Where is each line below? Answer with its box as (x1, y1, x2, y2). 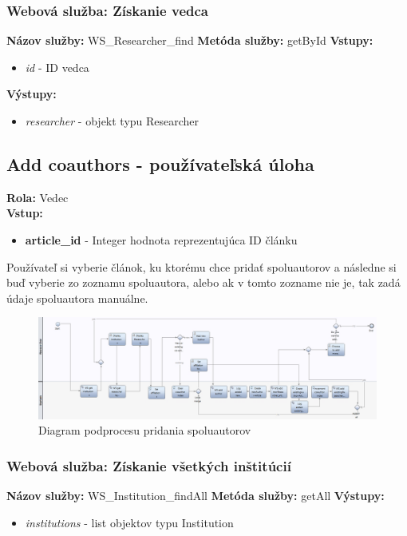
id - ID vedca (25, 58, 89, 75)
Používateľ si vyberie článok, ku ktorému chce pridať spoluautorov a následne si (6, 258, 397, 275)
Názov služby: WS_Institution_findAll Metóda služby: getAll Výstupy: (6, 487, 385, 504)
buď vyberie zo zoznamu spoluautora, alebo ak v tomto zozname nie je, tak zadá (6, 274, 401, 291)
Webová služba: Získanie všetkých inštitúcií (6, 456, 291, 475)
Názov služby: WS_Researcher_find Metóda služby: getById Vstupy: (6, 32, 373, 49)
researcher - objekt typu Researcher (25, 113, 200, 129)
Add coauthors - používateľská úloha (6, 151, 314, 176)
